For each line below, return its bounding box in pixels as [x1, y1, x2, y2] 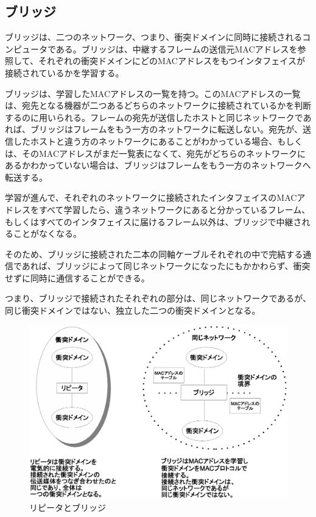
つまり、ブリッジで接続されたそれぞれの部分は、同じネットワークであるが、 [5, 292, 312, 305]
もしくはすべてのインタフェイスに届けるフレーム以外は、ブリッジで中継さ [5, 215, 302, 228]
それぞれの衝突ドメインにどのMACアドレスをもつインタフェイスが [38, 54, 305, 67]
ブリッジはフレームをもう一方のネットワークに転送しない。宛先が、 [30, 123, 303, 136]
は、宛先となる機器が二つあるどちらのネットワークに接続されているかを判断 [5, 99, 312, 112]
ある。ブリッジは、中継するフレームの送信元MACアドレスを [55, 42, 298, 55]
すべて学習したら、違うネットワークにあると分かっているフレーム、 [38, 203, 311, 215]
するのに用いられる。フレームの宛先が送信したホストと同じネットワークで [5, 110, 303, 123]
